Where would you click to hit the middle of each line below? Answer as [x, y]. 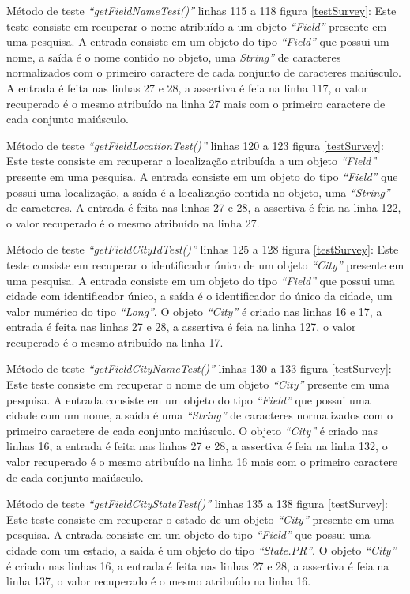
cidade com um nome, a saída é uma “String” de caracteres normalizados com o [199, 415]
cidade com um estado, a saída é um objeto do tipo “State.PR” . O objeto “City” [201, 550]
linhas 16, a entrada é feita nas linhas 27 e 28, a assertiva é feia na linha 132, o [197, 446]
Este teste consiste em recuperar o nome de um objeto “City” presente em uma [198, 384]
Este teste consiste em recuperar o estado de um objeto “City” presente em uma [201, 519]
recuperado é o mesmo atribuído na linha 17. [115, 342]
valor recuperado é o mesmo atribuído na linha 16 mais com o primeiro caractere [202, 462]
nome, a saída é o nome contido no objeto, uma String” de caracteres [174, 56]
